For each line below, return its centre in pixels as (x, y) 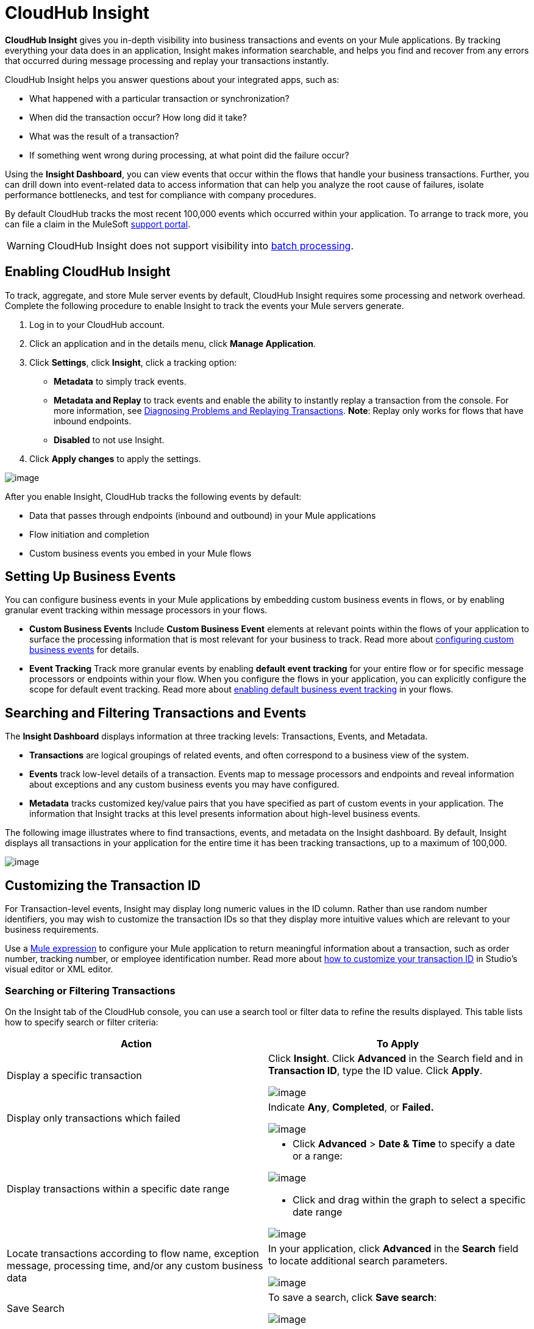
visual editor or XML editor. (59, 969)
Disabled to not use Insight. (109, 440)
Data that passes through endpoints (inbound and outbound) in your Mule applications (203, 515)
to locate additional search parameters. (358, 1260)
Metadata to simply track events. (120, 381)
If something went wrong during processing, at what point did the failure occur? (189, 155)
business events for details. (84, 650)
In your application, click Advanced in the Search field (393, 1248)
